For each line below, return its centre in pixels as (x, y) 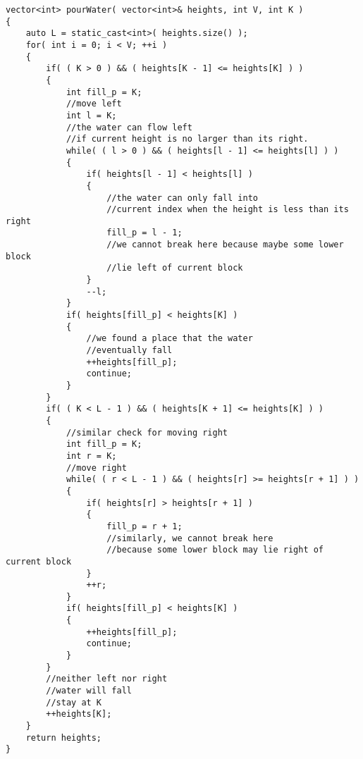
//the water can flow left (129, 127)
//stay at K (74, 702)
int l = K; (91, 115)
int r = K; (91, 456)
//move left (94, 104)
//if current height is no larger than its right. (187, 139)
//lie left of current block (175, 268)
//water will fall (89, 691)
